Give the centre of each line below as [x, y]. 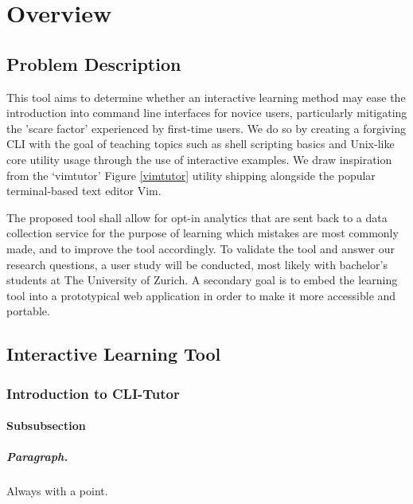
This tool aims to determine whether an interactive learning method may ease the [206, 97]
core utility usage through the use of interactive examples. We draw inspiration [199, 159]
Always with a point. [57, 491]
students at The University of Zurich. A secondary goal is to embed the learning [202, 280]
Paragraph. [37, 457]
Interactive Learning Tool [114, 354]
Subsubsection [46, 426]
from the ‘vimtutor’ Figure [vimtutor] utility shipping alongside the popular [191, 175]
